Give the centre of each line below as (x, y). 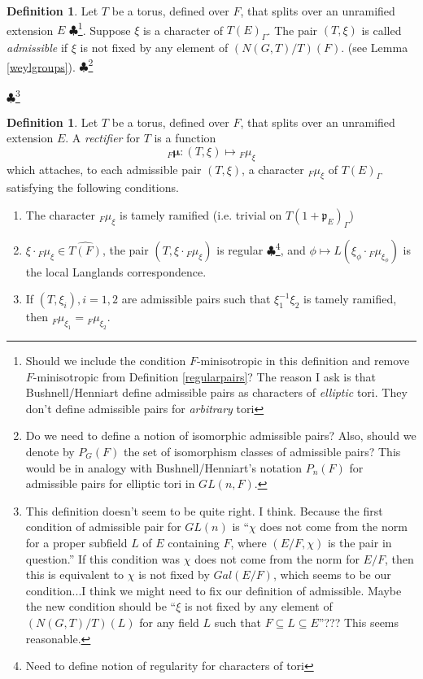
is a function (185, 138)
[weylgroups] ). (41, 66)
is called (382, 30)
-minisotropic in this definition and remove (303, 361)
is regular (240, 249)
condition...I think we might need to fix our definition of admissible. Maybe (214, 590)
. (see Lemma (375, 48)
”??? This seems (359, 622)
